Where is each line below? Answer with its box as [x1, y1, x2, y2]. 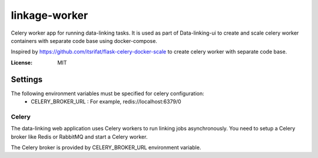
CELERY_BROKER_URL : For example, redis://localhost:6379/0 [31, 98, 182, 105]
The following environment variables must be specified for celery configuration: [11, 90, 204, 97]
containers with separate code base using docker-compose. [11, 37, 157, 44]
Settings [11, 74, 43, 85]
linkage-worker [11, 9, 88, 22]
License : [11, 59, 32, 66]
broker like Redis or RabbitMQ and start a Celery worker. [11, 133, 148, 140]
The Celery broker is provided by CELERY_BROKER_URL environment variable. [11, 144, 201, 151]
